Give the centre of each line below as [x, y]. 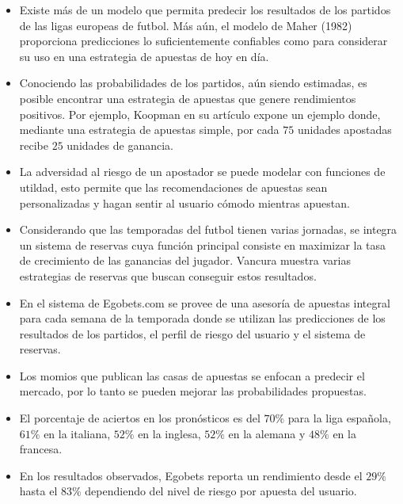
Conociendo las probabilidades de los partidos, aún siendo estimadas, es [193, 83]
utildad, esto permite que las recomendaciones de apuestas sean [173, 187]
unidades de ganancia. [120, 145]
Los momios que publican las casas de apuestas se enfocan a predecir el [192, 375]
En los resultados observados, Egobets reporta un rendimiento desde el [191, 475]
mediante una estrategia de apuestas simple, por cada [149, 130]
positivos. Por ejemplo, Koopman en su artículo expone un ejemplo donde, [200, 114]
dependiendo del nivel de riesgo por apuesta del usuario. [221, 491]
